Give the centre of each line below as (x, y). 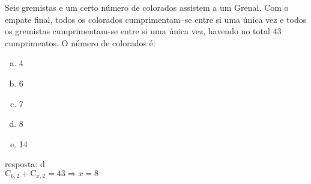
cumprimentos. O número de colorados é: (80, 42)
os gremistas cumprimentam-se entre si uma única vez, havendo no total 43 (143, 31)
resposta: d (25, 164)
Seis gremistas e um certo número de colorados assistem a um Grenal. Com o (147, 7)
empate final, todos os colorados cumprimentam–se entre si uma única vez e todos (156, 19)
